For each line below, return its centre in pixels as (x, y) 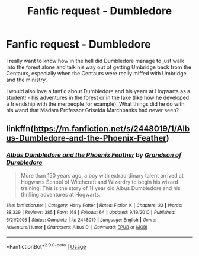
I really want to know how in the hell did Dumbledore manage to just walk (95, 61)
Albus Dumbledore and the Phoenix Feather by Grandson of (94, 155)
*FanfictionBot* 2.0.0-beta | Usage (46, 246)
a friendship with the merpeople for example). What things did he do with (95, 104)
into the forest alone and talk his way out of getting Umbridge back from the (99, 67)
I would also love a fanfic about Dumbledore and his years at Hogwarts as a (98, 91)
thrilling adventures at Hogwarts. (60, 194)
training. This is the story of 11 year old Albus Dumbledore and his (100, 188)
